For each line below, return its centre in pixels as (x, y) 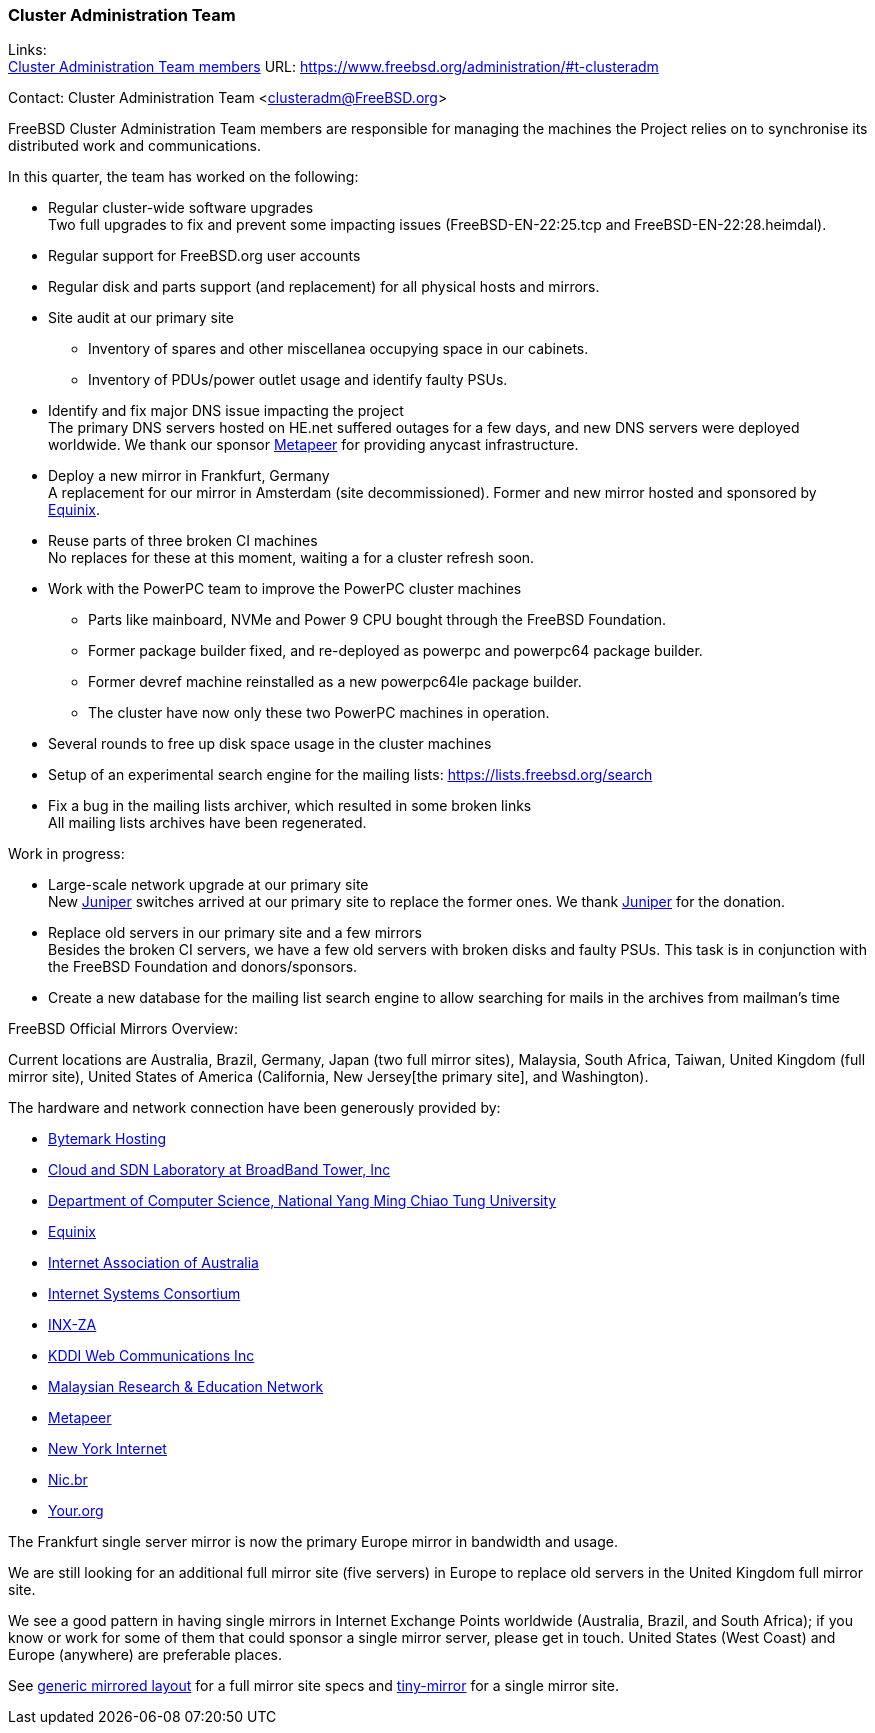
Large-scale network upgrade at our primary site (208, 885)
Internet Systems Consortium (144, 1294)
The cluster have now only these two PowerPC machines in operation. (319, 713)
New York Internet (107, 1449)
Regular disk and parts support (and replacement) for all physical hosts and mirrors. (324, 287)
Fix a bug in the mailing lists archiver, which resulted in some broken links (290, 806)
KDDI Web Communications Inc (151, 1356)
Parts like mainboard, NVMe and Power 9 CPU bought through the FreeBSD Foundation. (377, 620)
